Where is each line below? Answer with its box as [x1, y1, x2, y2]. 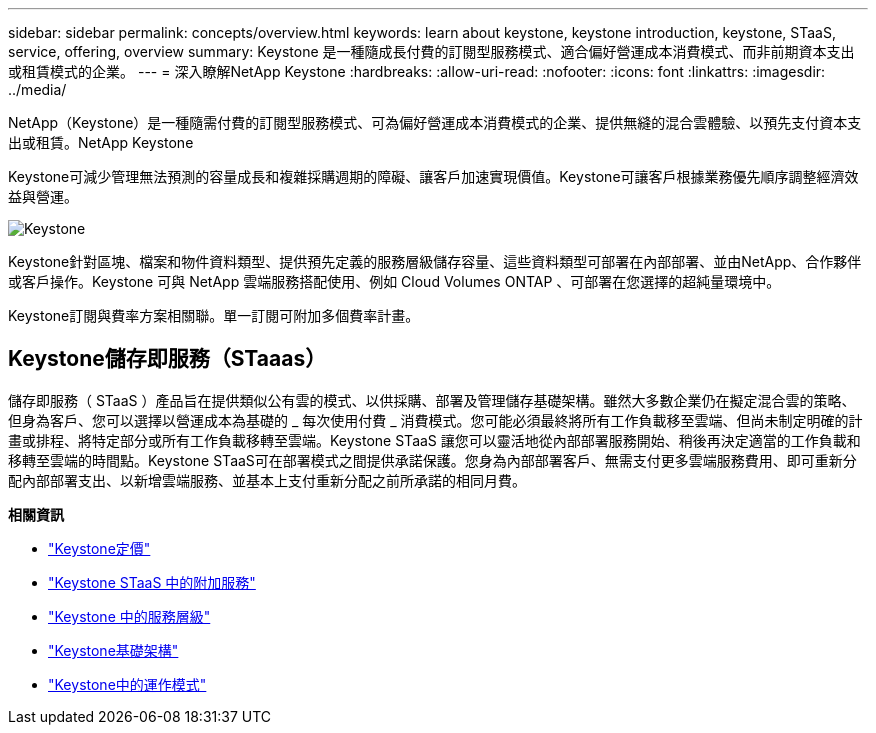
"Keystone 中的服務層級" [48, 607, 211, 625]
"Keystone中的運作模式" [48, 675, 207, 693]
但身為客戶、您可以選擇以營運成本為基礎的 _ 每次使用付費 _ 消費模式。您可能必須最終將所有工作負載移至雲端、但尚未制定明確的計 [8, 411, 863, 429]
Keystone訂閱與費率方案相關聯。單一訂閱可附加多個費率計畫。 [8, 307, 420, 324]
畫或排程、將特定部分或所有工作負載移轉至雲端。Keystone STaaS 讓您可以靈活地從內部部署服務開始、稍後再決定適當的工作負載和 [8, 431, 861, 449]
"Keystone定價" [48, 539, 151, 557]
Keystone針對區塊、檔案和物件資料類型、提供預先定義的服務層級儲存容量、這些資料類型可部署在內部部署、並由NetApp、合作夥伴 [8, 253, 862, 270]
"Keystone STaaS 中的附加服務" [48, 573, 256, 591]
